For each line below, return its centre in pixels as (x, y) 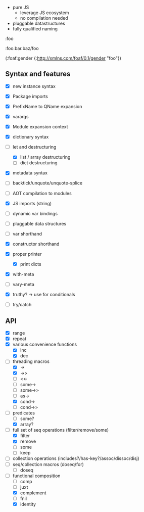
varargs (20, 117)
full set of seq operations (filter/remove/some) (61, 430)
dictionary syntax (31, 137)
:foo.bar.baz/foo (22, 48)
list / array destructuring (45, 157)
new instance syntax (34, 86)
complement (33, 493)
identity (28, 504)
